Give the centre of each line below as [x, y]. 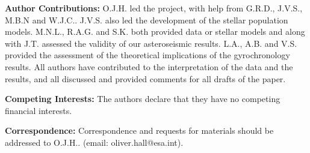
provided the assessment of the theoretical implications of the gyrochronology [147, 55]
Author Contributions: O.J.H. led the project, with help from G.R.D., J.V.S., [154, 8]
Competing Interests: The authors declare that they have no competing [143, 99]
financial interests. [39, 110]
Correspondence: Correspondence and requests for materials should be [139, 130]
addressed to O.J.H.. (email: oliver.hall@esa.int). [94, 142]
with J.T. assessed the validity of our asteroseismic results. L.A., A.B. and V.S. [151, 43]
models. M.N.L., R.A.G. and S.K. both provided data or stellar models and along [155, 31]
